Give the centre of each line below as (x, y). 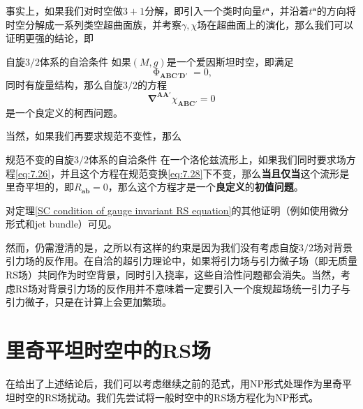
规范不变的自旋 (40, 159)
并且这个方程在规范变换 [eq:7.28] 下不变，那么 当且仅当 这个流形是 (205, 173)
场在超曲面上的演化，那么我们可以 (275, 24)
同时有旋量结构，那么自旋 (64, 84)
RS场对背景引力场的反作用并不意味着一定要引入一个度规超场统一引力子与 (183, 288)
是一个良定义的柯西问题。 (64, 112)
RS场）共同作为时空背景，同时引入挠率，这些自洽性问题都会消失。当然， (173, 275)
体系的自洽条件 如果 (86, 61)
